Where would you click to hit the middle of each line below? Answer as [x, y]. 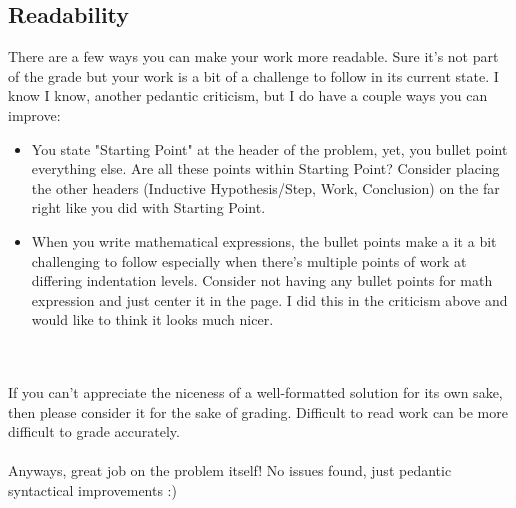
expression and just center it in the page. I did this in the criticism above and [269, 299]
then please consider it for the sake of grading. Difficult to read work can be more [258, 411]
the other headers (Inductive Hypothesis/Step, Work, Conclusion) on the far [265, 187]
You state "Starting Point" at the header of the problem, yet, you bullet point [269, 148]
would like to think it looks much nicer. [152, 319]
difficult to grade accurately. [94, 431]
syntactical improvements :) [92, 490]
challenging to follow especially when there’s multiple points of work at [249, 260]
